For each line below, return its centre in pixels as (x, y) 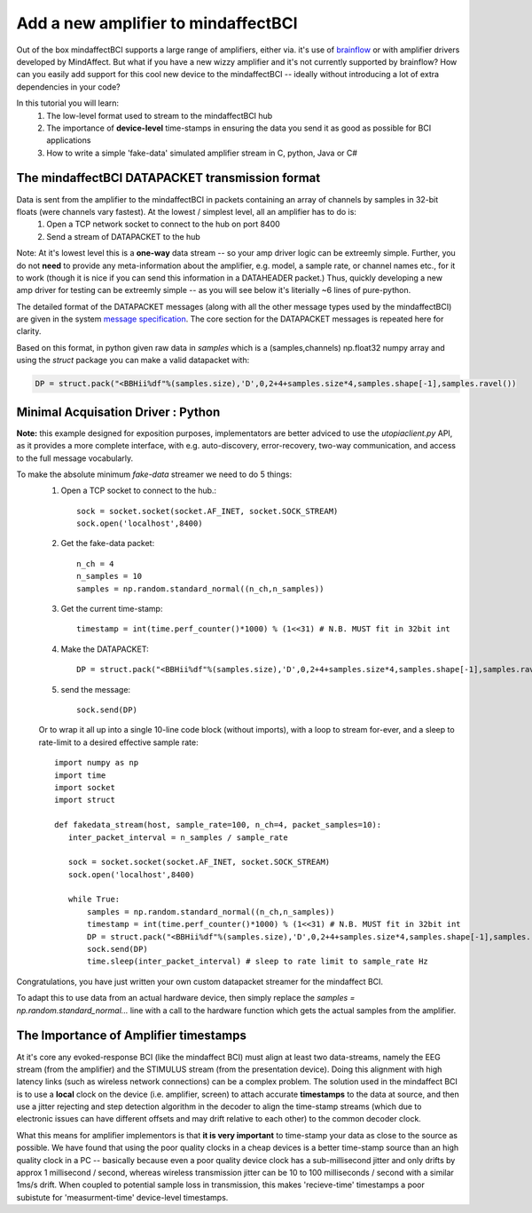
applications (69, 140)
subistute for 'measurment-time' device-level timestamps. (122, 1197)
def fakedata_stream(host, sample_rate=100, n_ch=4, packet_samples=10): (218, 825)
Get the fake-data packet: (108, 543)
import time (80, 775)
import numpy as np (97, 763)
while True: (94, 900)
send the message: (96, 689)
